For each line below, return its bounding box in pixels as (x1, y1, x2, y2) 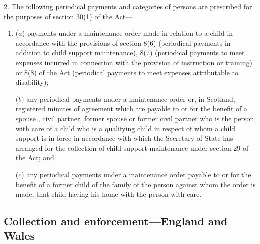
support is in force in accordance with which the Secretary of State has (15, 133, 233, 143)
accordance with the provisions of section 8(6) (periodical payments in (15, 37, 231, 48)
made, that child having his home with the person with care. (15, 189, 202, 199)
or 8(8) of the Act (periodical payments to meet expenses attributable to (15, 67, 239, 77)
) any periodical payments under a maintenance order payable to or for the (21, 169, 251, 179)
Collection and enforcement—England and (4, 213, 228, 229)
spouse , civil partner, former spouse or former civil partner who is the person (15, 113, 254, 123)
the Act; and (15, 152, 54, 163)
